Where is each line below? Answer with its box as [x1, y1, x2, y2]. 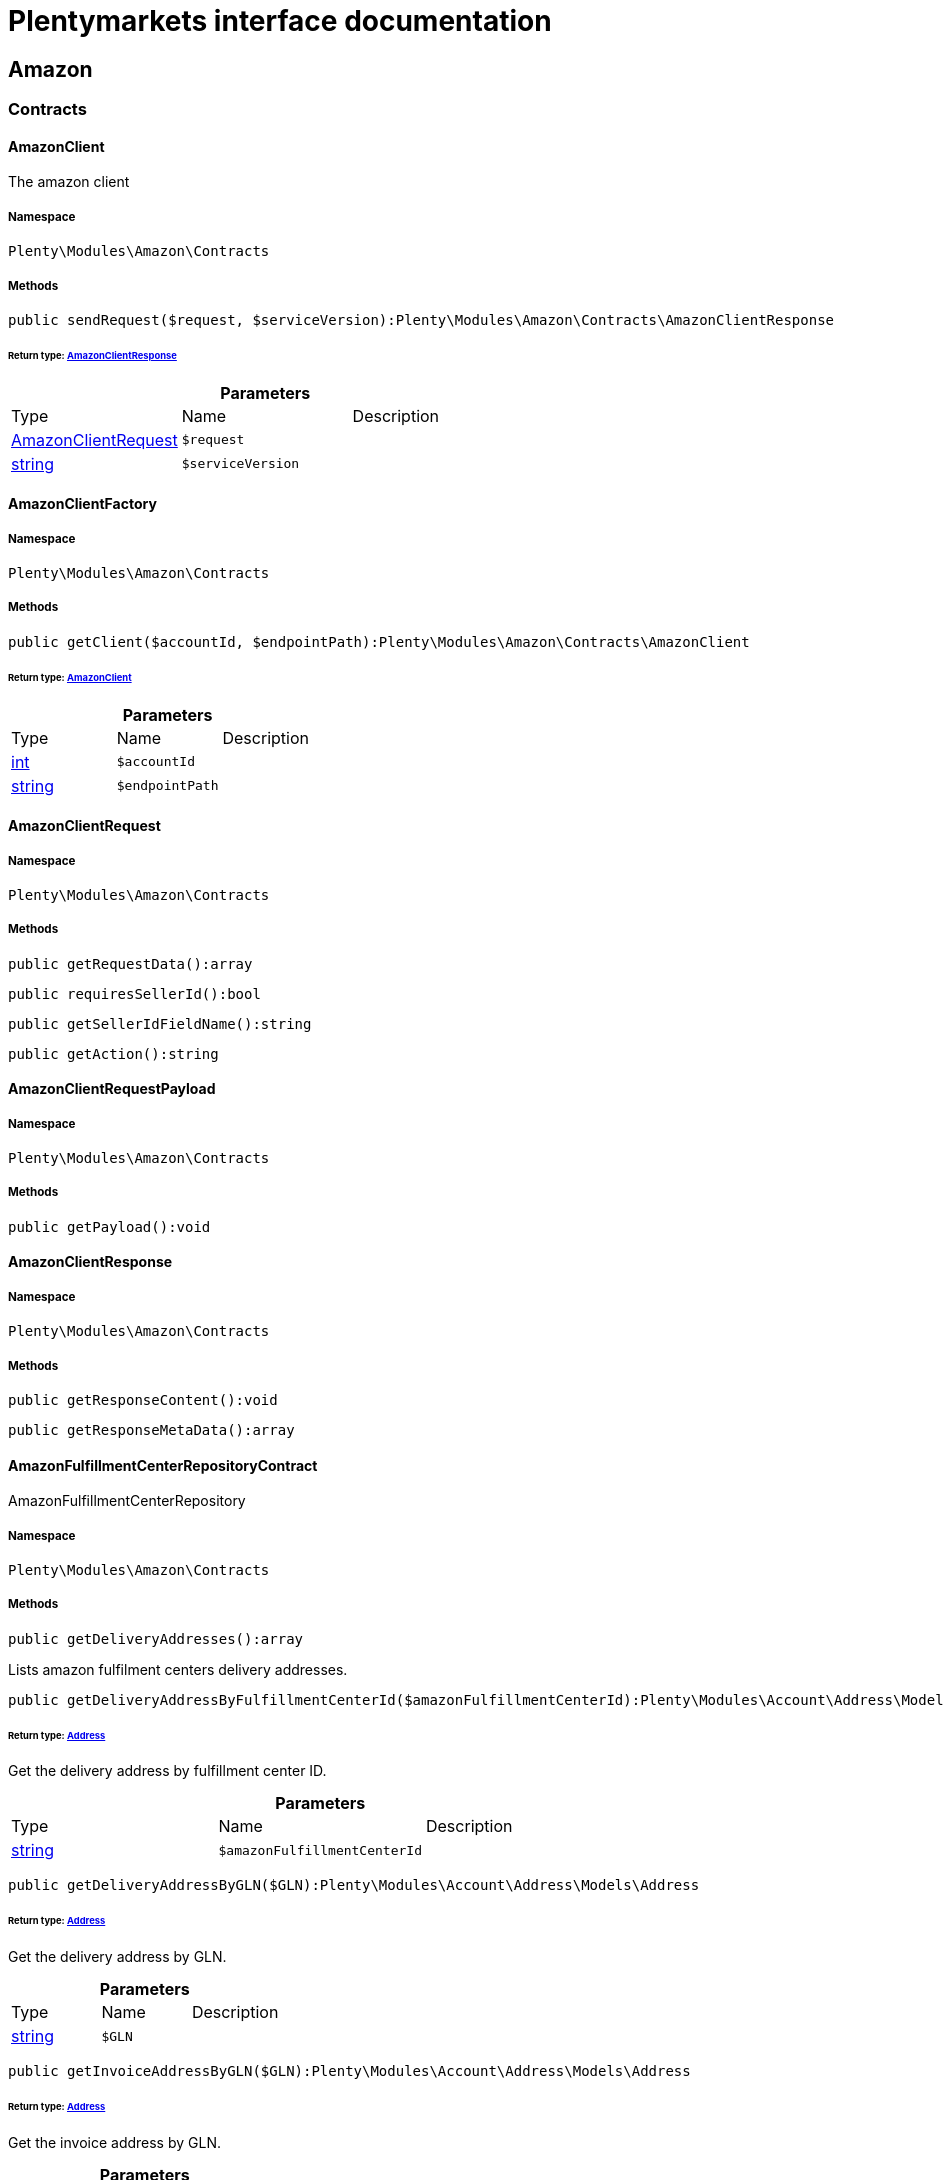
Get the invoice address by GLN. [8, 2133, 221, 2151]
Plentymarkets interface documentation [8, 4, 552, 38]
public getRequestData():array [8, 955, 253, 972]
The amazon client [8, 173, 130, 191]
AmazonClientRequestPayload [8, 1080, 216, 1098]
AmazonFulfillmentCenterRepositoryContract [8, 1456, 318, 1474]
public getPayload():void [8, 1218, 211, 1235]
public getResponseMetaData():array [8, 1422, 295, 1439]
